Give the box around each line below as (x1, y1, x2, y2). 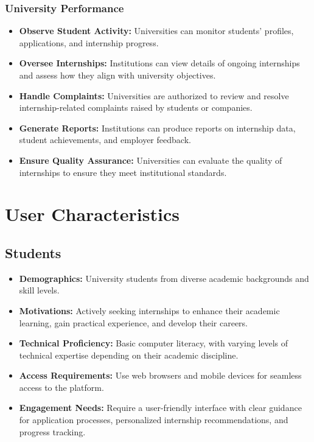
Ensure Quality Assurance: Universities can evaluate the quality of (19, 153, 282, 166)
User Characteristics (5, 202, 180, 226)
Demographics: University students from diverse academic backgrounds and (19, 272, 309, 284)
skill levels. (19, 284, 60, 296)
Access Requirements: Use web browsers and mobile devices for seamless (19, 369, 302, 382)
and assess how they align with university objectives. (19, 69, 216, 81)
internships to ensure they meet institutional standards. (19, 166, 227, 178)
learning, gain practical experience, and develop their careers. (19, 316, 248, 329)
